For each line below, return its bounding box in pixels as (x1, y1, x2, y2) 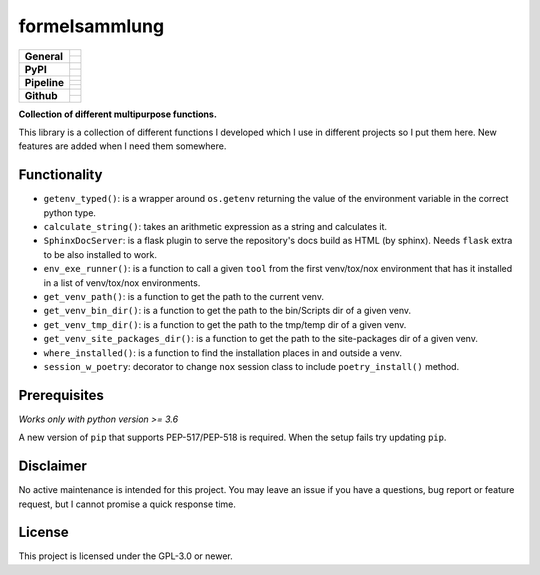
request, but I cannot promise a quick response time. (18, 498, 237, 510)
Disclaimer (18, 458, 87, 475)
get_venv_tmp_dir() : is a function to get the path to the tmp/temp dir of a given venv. (43, 318, 407, 330)
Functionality (18, 166, 103, 184)
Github (24, 88, 58, 102)
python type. (43, 206, 97, 219)
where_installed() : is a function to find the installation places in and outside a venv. (43, 346, 402, 359)
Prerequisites (18, 386, 104, 404)
